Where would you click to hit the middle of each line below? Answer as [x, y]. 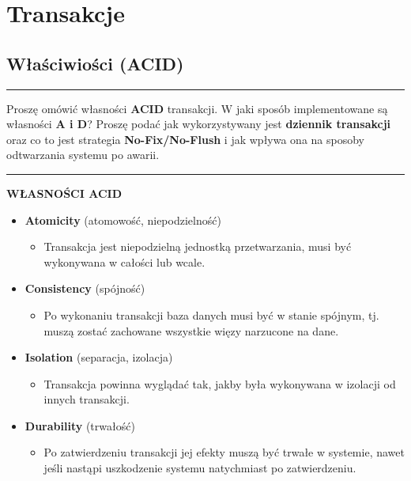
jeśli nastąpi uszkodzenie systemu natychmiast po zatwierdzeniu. [200, 468]
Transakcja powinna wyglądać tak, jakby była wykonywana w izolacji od [220, 383]
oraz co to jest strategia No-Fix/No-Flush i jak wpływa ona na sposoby [185, 139]
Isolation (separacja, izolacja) [99, 357]
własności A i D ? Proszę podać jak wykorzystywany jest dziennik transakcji [199, 124]
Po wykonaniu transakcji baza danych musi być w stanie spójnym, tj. [211, 314]
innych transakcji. [87, 399]
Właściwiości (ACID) [95, 63]
